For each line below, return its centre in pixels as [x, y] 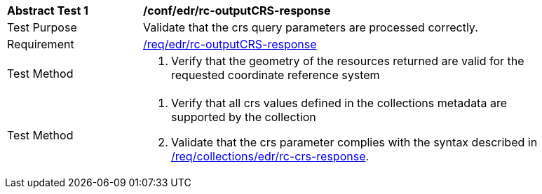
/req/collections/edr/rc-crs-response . [270, 156]
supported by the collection [244, 117]
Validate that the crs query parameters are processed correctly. [311, 27]
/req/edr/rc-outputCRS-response [230, 44]
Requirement [41, 44]
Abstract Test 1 [48, 11]
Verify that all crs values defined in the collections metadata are [339, 103]
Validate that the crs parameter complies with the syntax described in [354, 142]
